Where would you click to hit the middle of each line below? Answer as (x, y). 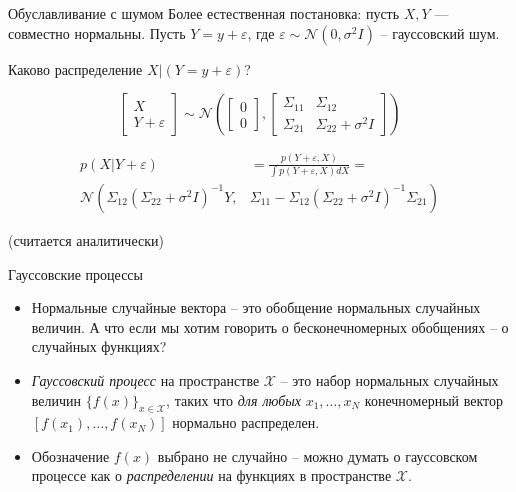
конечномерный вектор (433, 399)
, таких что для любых (233, 399)
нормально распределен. (246, 422)
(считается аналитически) (86, 239)
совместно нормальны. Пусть (97, 32)
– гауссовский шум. (440, 32)
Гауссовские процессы (75, 273)
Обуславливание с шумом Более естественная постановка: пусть (204, 13)
